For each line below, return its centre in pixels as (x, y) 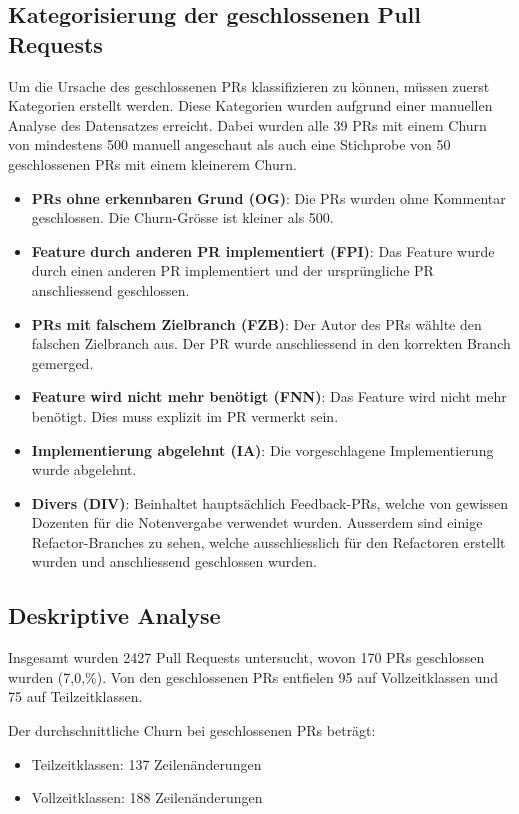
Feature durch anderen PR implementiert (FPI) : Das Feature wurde (263, 250)
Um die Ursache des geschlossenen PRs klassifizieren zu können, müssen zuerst (249, 85)
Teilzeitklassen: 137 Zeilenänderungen (146, 763)
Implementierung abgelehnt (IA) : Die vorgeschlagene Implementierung (262, 449)
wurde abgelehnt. (84, 469)
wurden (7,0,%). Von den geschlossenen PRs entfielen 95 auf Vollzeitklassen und (253, 676)
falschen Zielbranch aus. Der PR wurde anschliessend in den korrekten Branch (271, 343)
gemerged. (62, 362)
